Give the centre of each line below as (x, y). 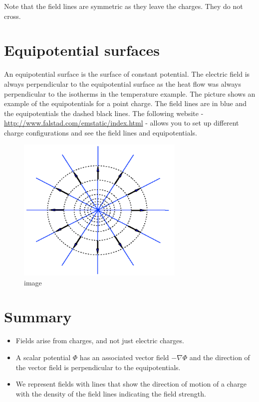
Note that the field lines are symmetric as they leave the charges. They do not (124, 6)
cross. (12, 16)
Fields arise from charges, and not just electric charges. (100, 340)
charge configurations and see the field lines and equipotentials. (101, 132)
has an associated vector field (124, 357)
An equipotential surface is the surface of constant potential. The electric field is (127, 74)
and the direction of (220, 357)
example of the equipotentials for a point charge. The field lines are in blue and (126, 103)
